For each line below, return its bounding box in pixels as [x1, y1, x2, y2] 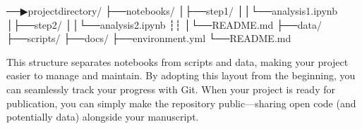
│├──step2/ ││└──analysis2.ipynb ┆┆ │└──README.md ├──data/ [6, 17, 322, 32]
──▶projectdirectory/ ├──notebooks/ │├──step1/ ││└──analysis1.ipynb [6, 4, 337, 18]
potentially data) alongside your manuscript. [6, 109, 199, 124]
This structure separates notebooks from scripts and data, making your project [6, 54, 349, 69]
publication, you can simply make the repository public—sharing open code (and [6, 95, 356, 110]
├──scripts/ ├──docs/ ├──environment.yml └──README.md [6, 31, 291, 46]
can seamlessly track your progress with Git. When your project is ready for [6, 81, 335, 96]
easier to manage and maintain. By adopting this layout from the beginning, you [6, 68, 356, 83]
